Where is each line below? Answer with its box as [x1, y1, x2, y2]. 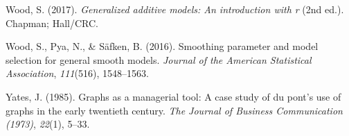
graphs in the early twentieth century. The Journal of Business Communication [6, 103, 343, 117]
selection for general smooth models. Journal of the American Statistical [6, 52, 312, 67]
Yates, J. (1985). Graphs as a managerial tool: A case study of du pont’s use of [6, 89, 341, 103]
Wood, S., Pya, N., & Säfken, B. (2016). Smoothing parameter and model [6, 39, 319, 53]
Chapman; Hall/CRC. [6, 15, 98, 30]
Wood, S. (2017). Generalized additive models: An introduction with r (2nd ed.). [6, 2, 344, 16]
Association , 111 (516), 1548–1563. [6, 66, 149, 80]
